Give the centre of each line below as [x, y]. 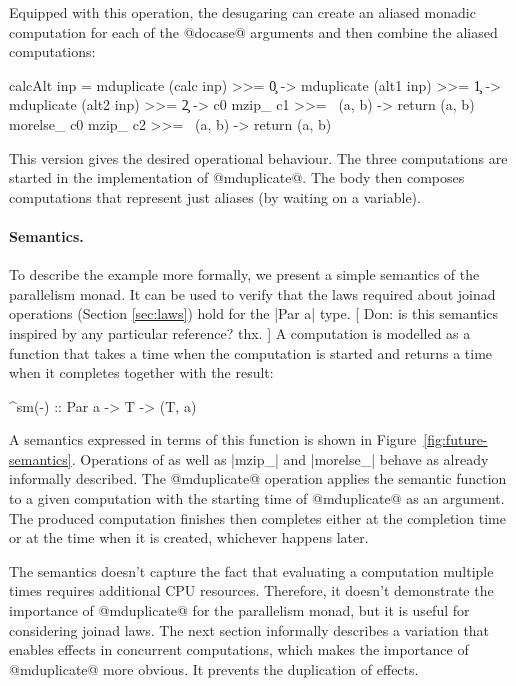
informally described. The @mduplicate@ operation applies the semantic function [258, 478]
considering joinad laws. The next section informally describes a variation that [249, 629]
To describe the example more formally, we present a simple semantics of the [244, 274]
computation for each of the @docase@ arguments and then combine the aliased [253, 31]
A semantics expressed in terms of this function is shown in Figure [213, 439]
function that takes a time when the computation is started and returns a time [251, 352]
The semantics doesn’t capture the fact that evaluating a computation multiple [251, 570]
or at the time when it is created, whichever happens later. [189, 537]
